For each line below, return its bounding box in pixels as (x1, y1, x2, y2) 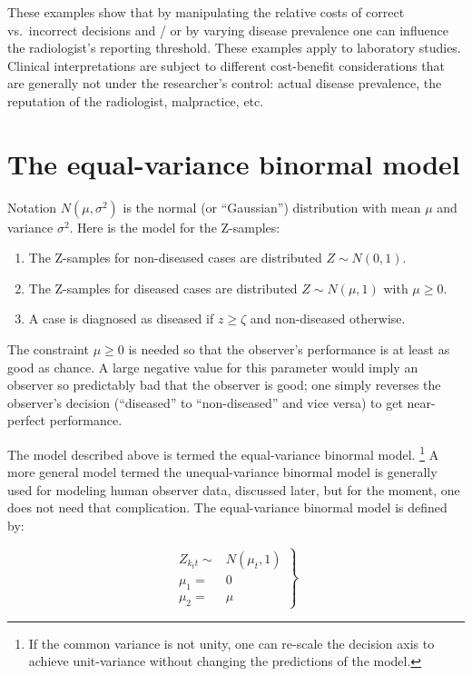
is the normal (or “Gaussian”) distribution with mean (123, 197, 421, 216)
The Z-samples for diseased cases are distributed (28, 278, 298, 297)
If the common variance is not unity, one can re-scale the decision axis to (28, 633, 435, 652)
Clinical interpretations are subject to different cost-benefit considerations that (7, 55, 446, 75)
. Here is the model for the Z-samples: (69, 217, 280, 236)
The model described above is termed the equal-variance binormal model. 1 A (7, 442, 439, 463)
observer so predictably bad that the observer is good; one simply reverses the (7, 375, 441, 394)
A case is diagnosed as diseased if (28, 309, 214, 328)
